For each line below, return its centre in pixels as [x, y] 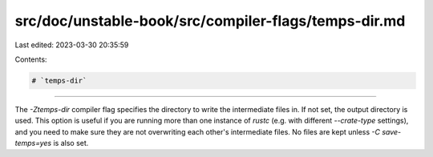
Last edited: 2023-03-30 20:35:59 [72, 45]
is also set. [71, 143]
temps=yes [33, 143]
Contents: [31, 59]
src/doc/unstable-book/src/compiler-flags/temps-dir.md [210, 21]
